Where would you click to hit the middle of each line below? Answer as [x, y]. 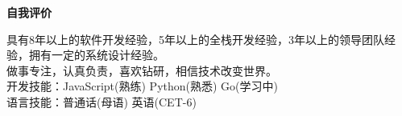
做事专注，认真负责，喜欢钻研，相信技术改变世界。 [142, 70]
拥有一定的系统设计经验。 [96, 55]
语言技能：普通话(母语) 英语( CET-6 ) [102, 101]
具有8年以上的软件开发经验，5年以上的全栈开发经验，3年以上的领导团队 [195, 39]
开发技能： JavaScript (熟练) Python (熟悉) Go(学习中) [142, 86]
